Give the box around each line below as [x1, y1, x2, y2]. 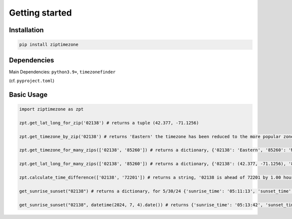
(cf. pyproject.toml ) [9, 78, 55, 84]
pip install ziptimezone [19, 42, 79, 47]
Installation [9, 26, 44, 34]
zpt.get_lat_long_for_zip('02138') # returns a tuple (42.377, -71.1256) [19, 120, 199, 125]
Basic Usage [9, 90, 48, 99]
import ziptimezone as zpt [19, 106, 84, 112]
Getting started [9, 7, 72, 18]
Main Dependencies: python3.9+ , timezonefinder [9, 69, 116, 75]
